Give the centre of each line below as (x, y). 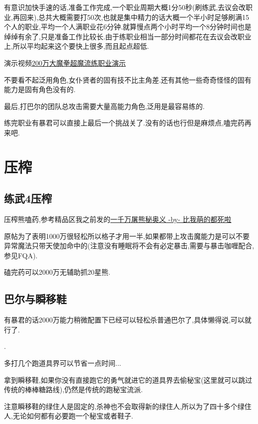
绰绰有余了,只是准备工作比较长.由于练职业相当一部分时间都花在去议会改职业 (128, 36)
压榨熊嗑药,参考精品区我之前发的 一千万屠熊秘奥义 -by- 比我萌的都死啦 (118, 219)
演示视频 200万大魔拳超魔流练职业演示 (65, 62)
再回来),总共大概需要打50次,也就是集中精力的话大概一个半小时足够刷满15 (131, 17)
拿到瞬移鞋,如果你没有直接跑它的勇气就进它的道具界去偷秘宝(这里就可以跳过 (128, 379)
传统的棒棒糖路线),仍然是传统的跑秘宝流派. (74, 389)
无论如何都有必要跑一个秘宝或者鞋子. (73, 416)
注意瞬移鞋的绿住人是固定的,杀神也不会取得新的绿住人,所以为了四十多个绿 (124, 406)
